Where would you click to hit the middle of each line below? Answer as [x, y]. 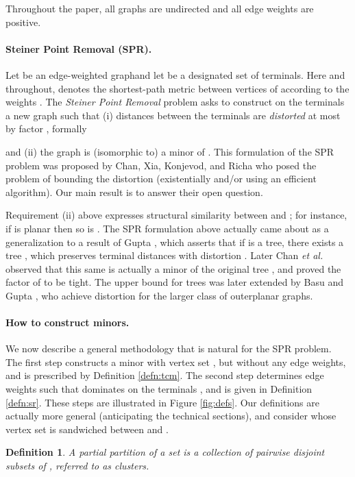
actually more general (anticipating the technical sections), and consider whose [171, 416]
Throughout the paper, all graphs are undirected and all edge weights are [160, 8]
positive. [23, 22]
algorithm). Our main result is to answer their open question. [134, 192]
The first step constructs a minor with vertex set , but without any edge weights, [176, 362]
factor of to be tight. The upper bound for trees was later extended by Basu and [174, 282]
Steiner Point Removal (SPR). [79, 48]
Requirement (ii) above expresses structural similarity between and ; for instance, [176, 215]
